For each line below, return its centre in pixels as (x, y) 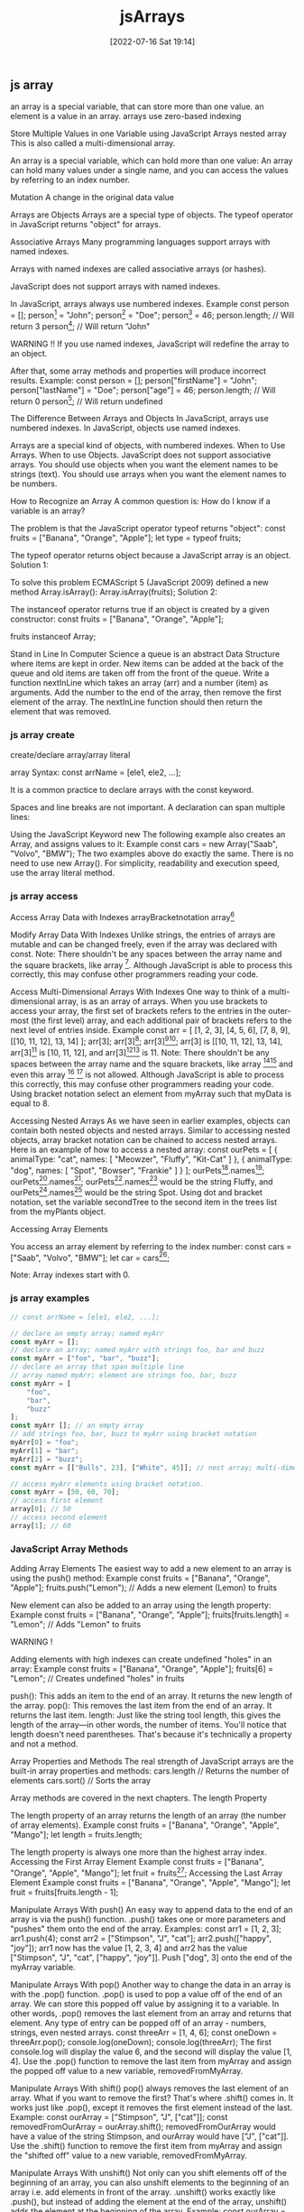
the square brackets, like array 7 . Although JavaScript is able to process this (151, 964)
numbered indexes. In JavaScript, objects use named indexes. (126, 428)
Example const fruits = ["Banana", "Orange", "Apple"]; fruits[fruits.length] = (150, 1615)
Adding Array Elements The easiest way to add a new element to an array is (151, 1569)
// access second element (59, 1517)
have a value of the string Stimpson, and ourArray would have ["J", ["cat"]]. (150, 2136)
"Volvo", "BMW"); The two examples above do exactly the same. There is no (152, 853)
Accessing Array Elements (60, 1229)
